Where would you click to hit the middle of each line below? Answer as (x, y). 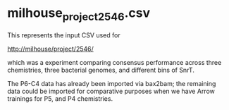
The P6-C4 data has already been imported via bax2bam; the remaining (112, 83)
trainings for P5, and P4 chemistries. (60, 98)
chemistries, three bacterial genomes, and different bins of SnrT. (101, 70)
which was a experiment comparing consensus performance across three (114, 62)
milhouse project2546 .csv (79, 14)
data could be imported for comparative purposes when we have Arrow (111, 91)
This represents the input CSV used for (64, 35)
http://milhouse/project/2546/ (50, 49)
